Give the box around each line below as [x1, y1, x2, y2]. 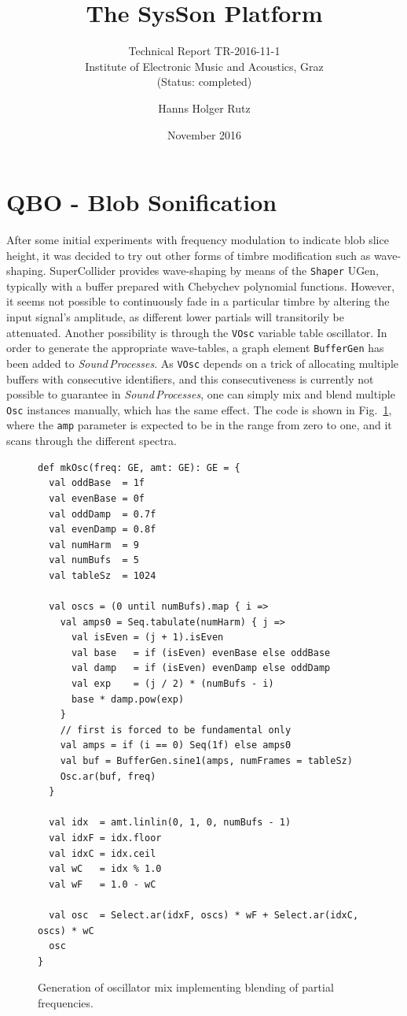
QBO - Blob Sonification [6, 186, 277, 218]
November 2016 [167, 126, 242, 143]
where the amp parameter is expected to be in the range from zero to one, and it [6, 417, 392, 433]
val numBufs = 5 [49, 554, 139, 566]
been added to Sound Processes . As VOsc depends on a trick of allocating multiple [6, 354, 399, 371]
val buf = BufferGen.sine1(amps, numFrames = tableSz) [60, 755, 353, 766]
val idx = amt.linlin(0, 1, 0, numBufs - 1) [49, 817, 291, 829]
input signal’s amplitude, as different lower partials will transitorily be [6, 309, 344, 325]
